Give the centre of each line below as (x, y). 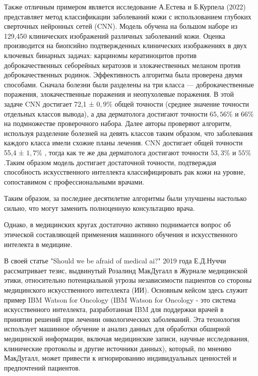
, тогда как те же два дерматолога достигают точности (126, 152)
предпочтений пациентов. (42, 367)
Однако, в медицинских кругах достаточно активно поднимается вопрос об (118, 224)
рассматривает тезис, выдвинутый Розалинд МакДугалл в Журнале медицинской (126, 270)
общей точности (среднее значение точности (182, 103)
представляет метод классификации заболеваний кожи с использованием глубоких (128, 16)
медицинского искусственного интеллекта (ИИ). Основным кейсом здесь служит (126, 290)
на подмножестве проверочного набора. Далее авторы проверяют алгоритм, (118, 123)
